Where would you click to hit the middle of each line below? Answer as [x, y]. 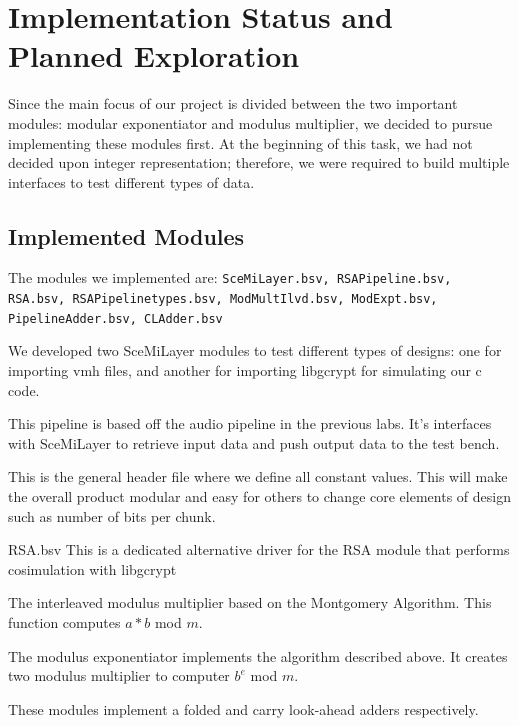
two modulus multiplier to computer [119, 675]
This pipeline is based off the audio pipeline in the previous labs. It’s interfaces [250, 423]
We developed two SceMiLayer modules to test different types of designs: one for [255, 350]
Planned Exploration [154, 55]
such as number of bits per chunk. [112, 515]
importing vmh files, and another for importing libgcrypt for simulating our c [245, 370]
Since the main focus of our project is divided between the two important [233, 103]
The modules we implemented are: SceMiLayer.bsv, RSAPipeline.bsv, [230, 277]
